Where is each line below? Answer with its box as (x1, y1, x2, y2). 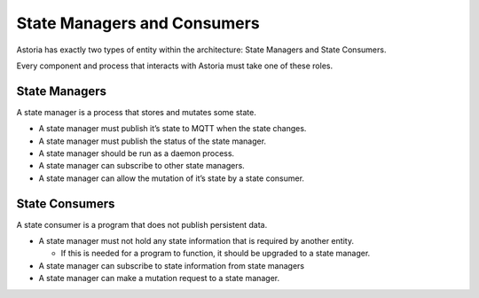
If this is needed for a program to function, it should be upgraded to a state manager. (60, 248, 371, 259)
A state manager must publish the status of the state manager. (38, 136, 266, 146)
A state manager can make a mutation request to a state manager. (38, 273, 280, 284)
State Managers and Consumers (16, 13, 261, 33)
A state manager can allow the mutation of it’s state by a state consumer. (38, 173, 305, 184)
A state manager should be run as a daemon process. (38, 148, 235, 159)
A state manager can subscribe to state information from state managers (38, 260, 305, 271)
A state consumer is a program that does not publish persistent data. (16, 219, 268, 230)
